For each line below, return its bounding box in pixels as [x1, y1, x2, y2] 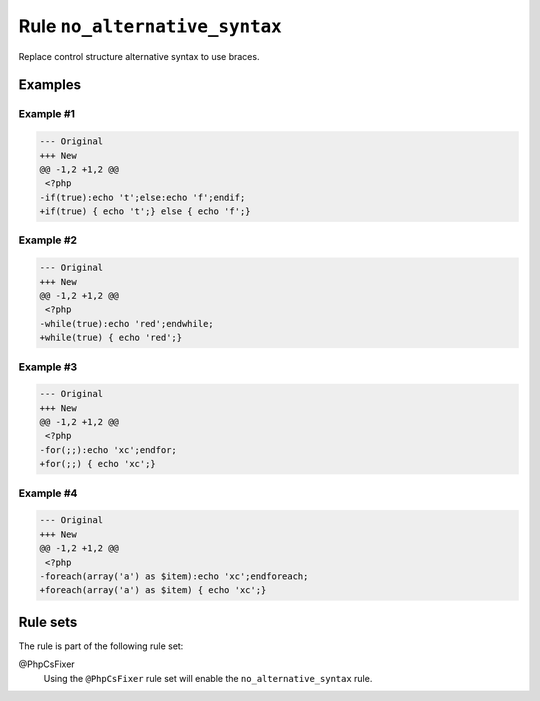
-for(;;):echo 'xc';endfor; [39, 444, 177, 455]
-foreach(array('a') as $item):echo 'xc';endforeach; [39, 570, 309, 582]
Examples [18, 76, 82, 94]
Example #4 [18, 486, 78, 500]
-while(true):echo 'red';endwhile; [39, 318, 214, 329]
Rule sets [18, 613, 78, 630]
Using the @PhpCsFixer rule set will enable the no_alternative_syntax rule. [43, 672, 373, 684]
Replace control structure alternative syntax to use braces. [18, 50, 260, 62]
